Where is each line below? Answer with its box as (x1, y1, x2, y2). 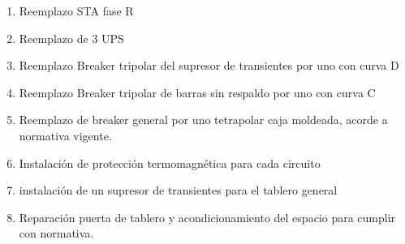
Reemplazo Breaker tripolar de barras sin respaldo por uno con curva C (19, 83, 376, 101)
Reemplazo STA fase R (19, 2, 134, 19)
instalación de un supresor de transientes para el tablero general (19, 182, 338, 199)
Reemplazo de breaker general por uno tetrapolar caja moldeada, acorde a (19, 111, 388, 128)
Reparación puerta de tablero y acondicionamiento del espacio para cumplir (19, 208, 396, 225)
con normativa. (19, 225, 94, 242)
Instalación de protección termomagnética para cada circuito (19, 154, 321, 171)
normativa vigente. (19, 126, 112, 143)
